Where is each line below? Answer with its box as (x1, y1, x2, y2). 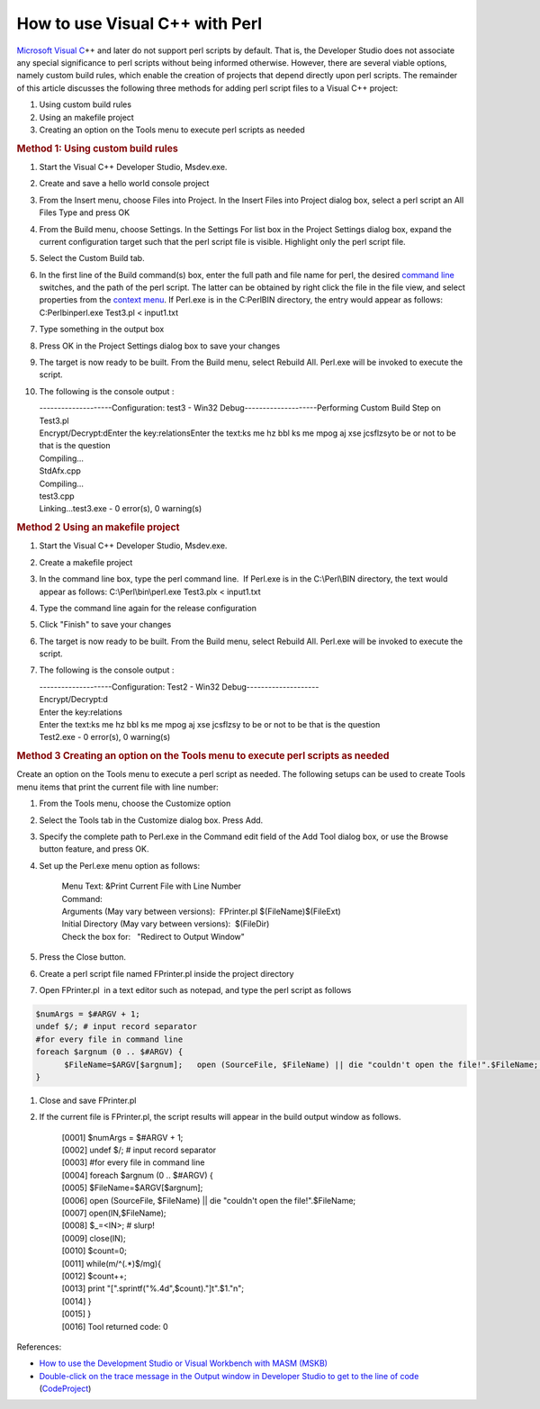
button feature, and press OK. (39, 844, 149, 854)
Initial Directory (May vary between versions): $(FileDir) (61, 918, 270, 929)
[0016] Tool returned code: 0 (61, 1321, 168, 1332)
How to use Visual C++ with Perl (16, 14, 263, 33)
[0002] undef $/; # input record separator (61, 1144, 217, 1156)
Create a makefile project (39, 556, 133, 567)
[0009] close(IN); (61, 1233, 126, 1243)
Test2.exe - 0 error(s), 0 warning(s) (39, 732, 171, 743)
